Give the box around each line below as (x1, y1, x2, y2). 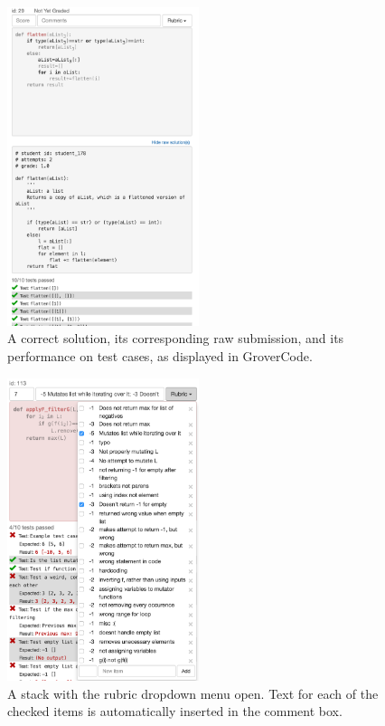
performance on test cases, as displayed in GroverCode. (7, 347, 313, 366)
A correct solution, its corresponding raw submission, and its (7, 329, 344, 348)
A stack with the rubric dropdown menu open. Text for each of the (7, 683, 379, 702)
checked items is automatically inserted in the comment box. (7, 702, 343, 721)
